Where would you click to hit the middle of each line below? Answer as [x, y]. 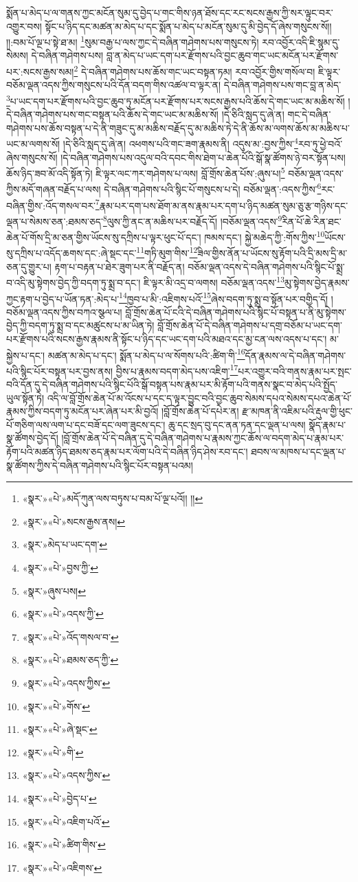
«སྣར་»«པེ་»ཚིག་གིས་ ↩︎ [64, 845]
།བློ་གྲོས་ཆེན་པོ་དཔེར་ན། [200, 411]
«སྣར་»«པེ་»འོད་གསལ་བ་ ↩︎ [70, 636]
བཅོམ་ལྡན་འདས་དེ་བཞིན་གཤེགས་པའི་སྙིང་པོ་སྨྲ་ [266, 266]
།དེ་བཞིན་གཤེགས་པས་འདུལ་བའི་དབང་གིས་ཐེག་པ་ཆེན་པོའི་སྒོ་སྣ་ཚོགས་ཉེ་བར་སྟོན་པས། [203, 157]
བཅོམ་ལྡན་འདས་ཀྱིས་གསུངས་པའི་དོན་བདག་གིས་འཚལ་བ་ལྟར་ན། [114, 85]
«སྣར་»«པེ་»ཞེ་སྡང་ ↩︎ [60, 729]
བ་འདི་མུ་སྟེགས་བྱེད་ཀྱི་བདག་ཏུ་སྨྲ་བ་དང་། [74, 282]
